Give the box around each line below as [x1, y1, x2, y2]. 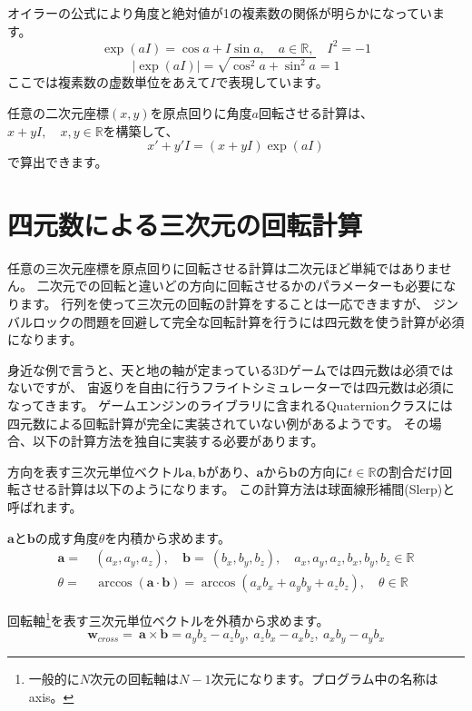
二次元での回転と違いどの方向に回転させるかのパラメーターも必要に [36, 276, 444, 295]
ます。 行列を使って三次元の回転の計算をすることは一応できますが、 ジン [19, 294, 458, 313]
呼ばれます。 [7, 497, 83, 516]
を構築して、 [103, 121, 179, 140]
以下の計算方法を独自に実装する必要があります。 [32, 431, 324, 450]
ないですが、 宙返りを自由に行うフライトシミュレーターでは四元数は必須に [7, 378, 455, 397]
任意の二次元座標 [7, 103, 109, 122]
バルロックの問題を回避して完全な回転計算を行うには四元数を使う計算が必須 [7, 311, 465, 331]
